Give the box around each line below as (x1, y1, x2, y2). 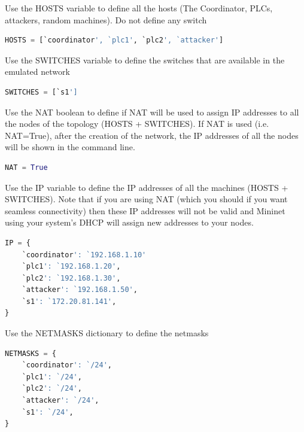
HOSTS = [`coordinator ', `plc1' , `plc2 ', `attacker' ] (5, 36, 224, 45)
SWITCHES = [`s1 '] (5, 87, 78, 96)
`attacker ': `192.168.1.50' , (22, 285, 138, 294)
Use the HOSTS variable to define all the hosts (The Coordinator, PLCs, (5, 2, 273, 14)
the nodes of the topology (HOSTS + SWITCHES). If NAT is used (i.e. (5, 117, 269, 130)
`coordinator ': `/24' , (22, 361, 112, 370)
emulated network (5, 65, 70, 78)
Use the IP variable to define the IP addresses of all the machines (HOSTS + (5, 181, 288, 193)
